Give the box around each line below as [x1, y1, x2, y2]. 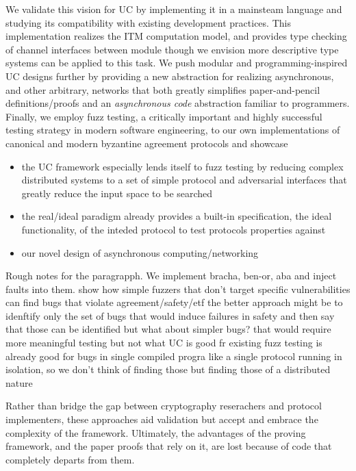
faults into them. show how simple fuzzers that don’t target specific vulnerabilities [5, 281, 351, 296]
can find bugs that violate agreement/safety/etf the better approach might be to [5, 295, 343, 309]
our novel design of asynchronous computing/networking [21, 245, 259, 259]
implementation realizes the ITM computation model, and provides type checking [5, 29, 347, 43]
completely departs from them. [5, 452, 135, 466]
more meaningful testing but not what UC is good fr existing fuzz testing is [5, 335, 322, 350]
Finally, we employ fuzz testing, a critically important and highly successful [5, 109, 322, 123]
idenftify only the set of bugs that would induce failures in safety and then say [5, 308, 335, 322]
